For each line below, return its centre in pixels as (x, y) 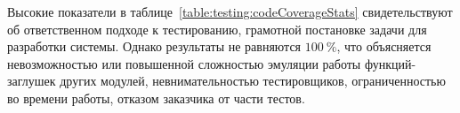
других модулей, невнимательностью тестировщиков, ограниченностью (253, 81)
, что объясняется (384, 46)
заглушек (32, 81)
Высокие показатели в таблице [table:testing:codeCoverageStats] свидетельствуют (230, 11)
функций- (390, 63)
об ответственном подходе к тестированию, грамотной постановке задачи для (217, 29)
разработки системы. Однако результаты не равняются (154, 46)
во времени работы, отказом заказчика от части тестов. (156, 98)
